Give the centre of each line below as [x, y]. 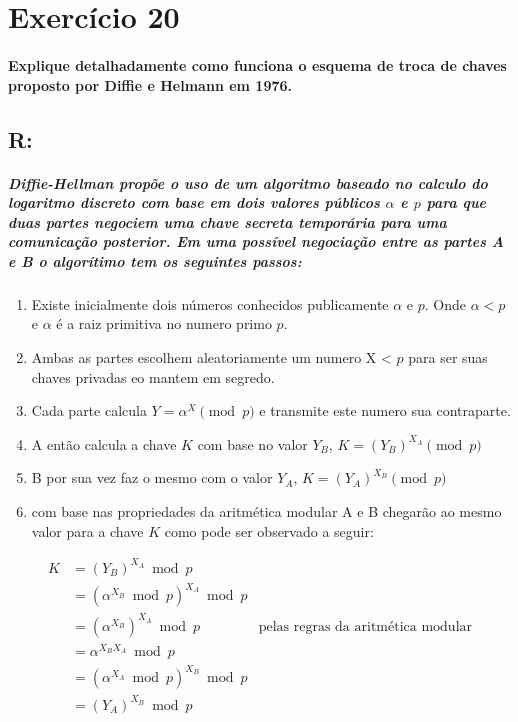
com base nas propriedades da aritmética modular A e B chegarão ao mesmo [266, 511]
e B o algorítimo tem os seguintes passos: [155, 260]
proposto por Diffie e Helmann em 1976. [150, 84]
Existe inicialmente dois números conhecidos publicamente [210, 303]
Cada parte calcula [89, 410]
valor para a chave [87, 530]
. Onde [445, 303]
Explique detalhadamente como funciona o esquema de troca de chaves [257, 64]
